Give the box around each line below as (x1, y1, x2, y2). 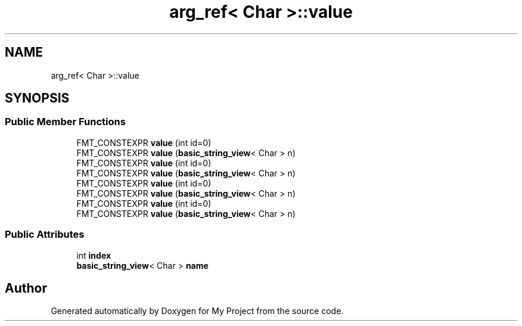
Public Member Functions (5, 116, 126, 128)
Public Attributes (5, 228, 85, 241)
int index (76, 250, 111, 260)
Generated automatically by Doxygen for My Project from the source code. (51, 306, 344, 316)
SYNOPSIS (5, 91, 70, 106)
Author (5, 280, 47, 296)
